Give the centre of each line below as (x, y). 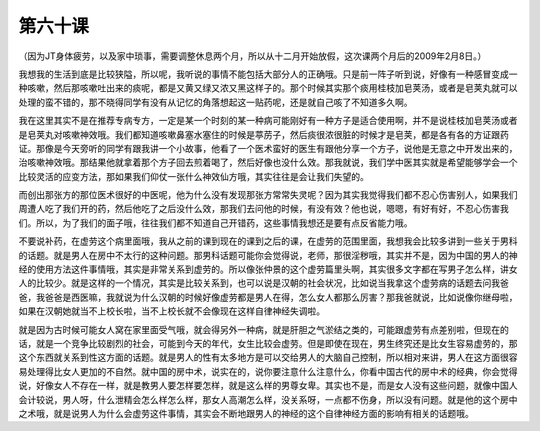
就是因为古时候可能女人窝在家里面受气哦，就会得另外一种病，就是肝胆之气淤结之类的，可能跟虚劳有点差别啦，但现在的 (263, 329)
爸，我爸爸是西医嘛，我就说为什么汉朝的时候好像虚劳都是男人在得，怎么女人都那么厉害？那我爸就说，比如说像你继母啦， (268, 297)
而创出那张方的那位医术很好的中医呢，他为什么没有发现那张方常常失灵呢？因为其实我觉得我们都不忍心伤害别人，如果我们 (268, 195)
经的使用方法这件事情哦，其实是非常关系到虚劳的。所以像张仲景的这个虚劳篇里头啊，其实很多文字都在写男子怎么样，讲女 (268, 269)
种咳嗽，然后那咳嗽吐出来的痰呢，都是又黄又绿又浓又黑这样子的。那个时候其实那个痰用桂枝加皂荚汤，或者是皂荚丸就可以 (268, 88)
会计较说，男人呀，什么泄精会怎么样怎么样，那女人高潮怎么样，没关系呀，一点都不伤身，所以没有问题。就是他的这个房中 (268, 399)
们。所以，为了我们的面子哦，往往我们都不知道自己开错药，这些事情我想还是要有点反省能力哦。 (215, 222)
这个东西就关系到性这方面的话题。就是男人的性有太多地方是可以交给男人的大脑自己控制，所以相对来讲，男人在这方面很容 (268, 357)
